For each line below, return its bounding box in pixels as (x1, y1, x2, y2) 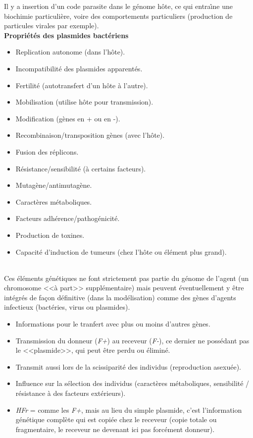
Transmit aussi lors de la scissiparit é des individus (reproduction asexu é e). (15, 361, 242, 372)
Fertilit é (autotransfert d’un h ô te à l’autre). (15, 80, 148, 90)
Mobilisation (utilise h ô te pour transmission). (15, 97, 153, 107)
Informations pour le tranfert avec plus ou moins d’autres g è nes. (15, 319, 210, 329)
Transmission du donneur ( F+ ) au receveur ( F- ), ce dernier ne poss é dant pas (15, 335, 250, 345)
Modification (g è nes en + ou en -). (15, 113, 120, 123)
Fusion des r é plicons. (15, 146, 79, 157)
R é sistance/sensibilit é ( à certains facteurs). (15, 163, 146, 173)
